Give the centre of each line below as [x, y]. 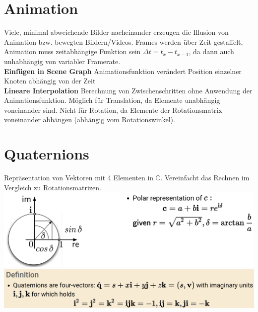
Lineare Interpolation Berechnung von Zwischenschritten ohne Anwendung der [128, 90]
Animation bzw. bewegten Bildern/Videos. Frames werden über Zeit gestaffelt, [124, 41]
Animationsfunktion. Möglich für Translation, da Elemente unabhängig [112, 100]
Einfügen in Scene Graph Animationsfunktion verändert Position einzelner [123, 71]
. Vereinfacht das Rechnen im [205, 178]
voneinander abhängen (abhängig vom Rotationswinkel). [90, 119]
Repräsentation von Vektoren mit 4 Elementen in [79, 178]
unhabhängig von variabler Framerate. [62, 61]
